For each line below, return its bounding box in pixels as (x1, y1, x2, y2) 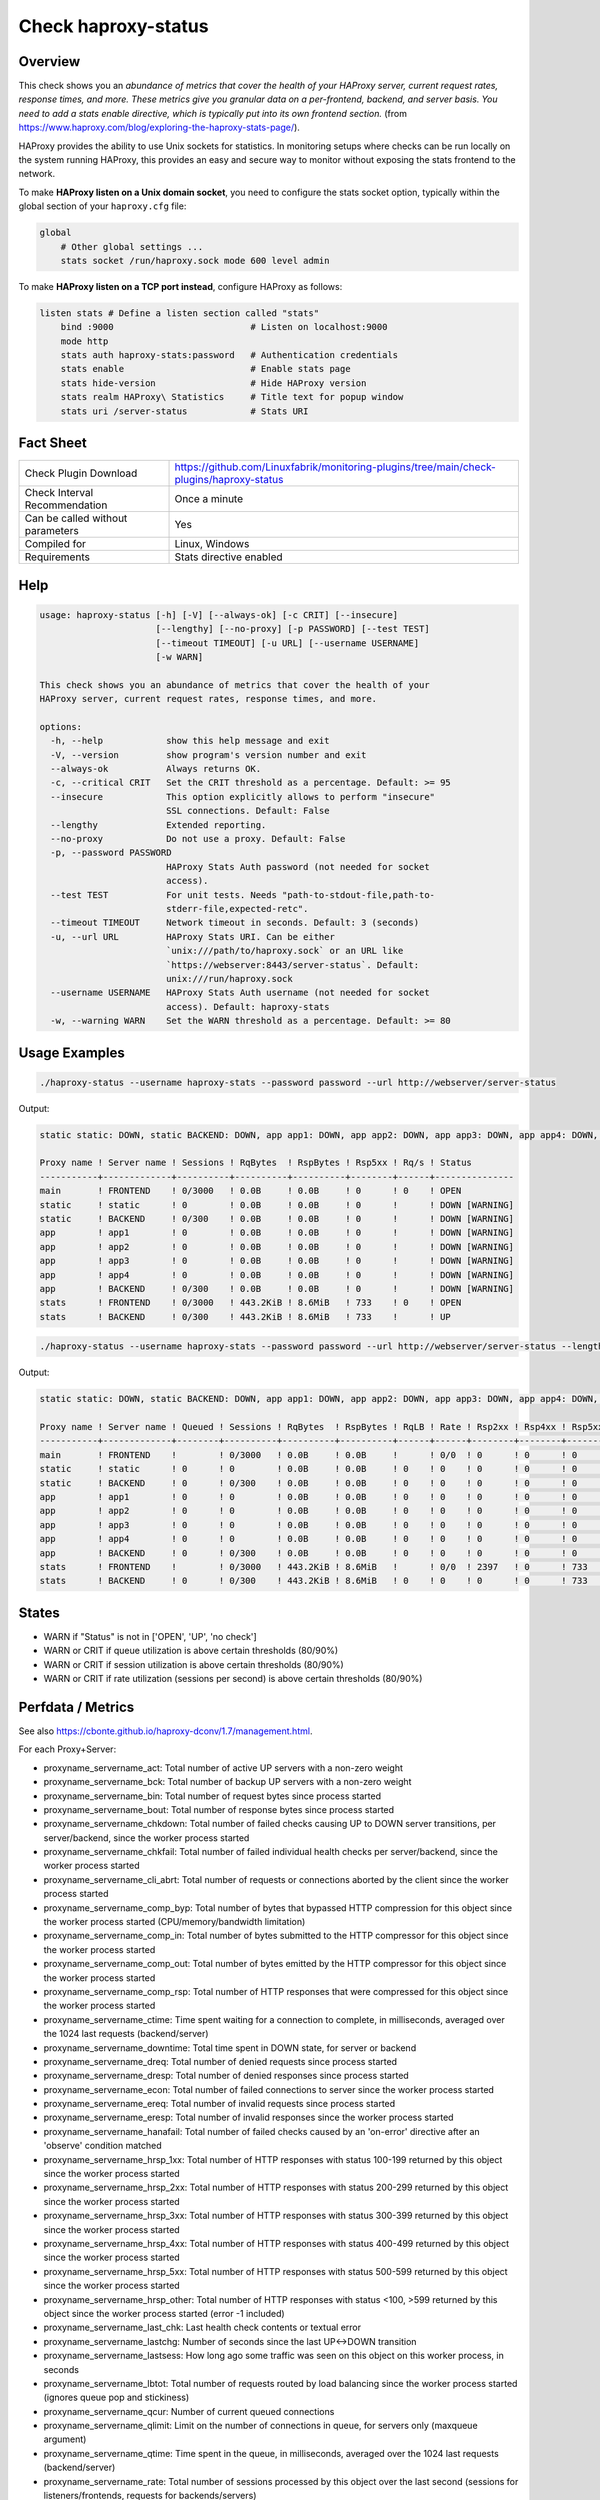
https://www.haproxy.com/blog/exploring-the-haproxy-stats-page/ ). (18, 121, 300, 134)
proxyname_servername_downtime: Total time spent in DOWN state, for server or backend (43, 2041, 417, 2054)
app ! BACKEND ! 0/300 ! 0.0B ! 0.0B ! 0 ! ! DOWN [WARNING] (39, 1283, 515, 1294)
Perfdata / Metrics (18, 1698, 135, 1715)
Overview (18, 53, 81, 70)
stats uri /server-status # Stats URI (60, 405, 309, 417)
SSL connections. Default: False (165, 805, 330, 817)
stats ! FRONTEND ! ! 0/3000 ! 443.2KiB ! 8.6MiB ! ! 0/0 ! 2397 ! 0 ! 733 (39, 1561, 589, 1572)
